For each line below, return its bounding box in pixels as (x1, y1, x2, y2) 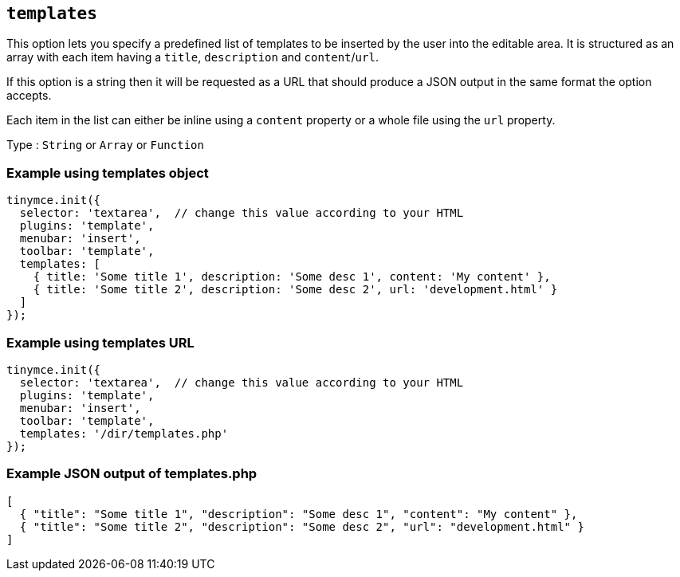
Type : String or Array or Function (6, 138, 204, 152)
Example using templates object (6, 164, 209, 181)
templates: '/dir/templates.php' (19, 426, 229, 440)
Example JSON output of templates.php (6, 465, 257, 482)
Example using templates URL (6, 334, 195, 351)
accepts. (6, 88, 52, 103)
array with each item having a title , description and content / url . (6, 50, 379, 65)
